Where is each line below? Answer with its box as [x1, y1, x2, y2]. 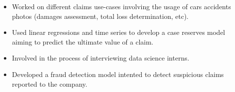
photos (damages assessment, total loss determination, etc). [12, 11, 189, 21]
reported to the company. [12, 78, 87, 89]
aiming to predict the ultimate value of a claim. [12, 36, 153, 46]
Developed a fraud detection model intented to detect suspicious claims [12, 69, 224, 79]
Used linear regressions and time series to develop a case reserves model [12, 27, 225, 37]
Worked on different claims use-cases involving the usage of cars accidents [12, 1, 231, 11]
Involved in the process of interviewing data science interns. [12, 53, 189, 63]
